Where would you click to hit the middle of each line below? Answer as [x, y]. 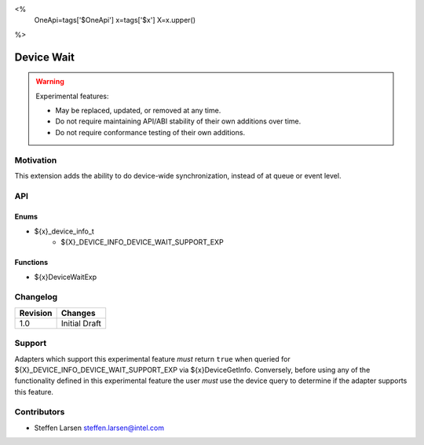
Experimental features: [72, 96]
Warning [50, 82]
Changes [78, 313]
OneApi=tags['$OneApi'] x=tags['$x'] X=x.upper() [115, 20]
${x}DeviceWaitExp [66, 277]
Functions [31, 263]
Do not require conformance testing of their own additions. [150, 132]
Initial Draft [81, 323]
